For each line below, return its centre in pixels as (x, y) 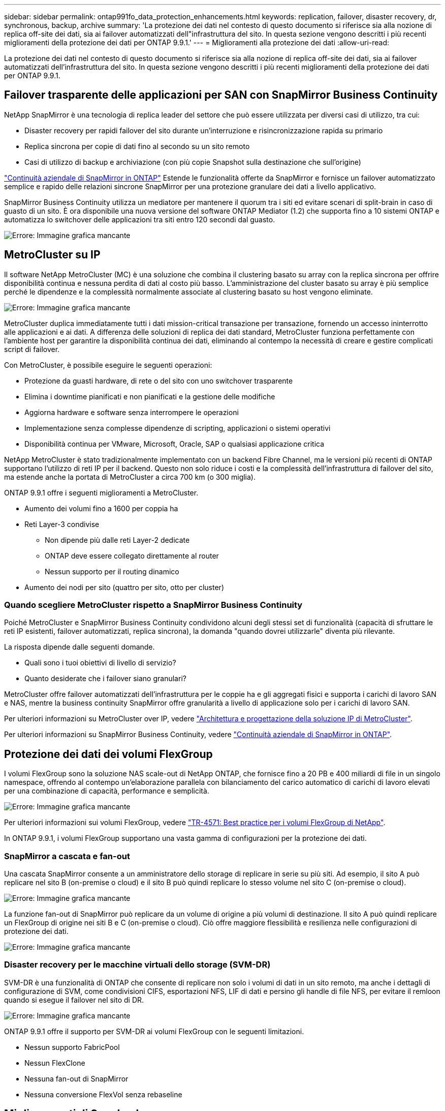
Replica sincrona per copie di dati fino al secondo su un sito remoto (137, 146)
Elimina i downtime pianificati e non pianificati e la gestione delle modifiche (150, 396)
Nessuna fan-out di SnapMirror (76, 1078)
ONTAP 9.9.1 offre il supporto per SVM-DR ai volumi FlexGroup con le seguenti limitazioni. (154, 1031)
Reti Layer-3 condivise (62, 524)
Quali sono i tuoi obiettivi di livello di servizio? (100, 663)
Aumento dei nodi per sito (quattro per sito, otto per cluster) (124, 587)
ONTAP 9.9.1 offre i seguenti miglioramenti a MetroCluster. (101, 492)
